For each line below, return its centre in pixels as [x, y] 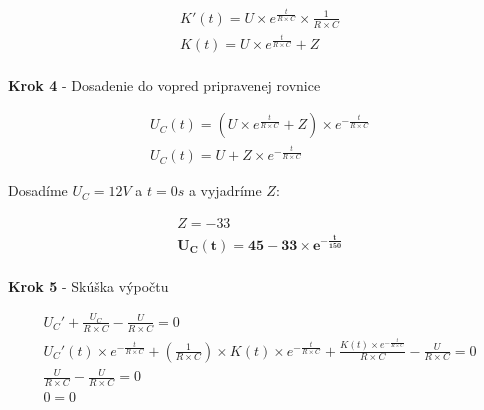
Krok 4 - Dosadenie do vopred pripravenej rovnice [164, 84]
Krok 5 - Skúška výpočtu [88, 285]
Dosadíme [38, 190]
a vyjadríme [225, 190]
